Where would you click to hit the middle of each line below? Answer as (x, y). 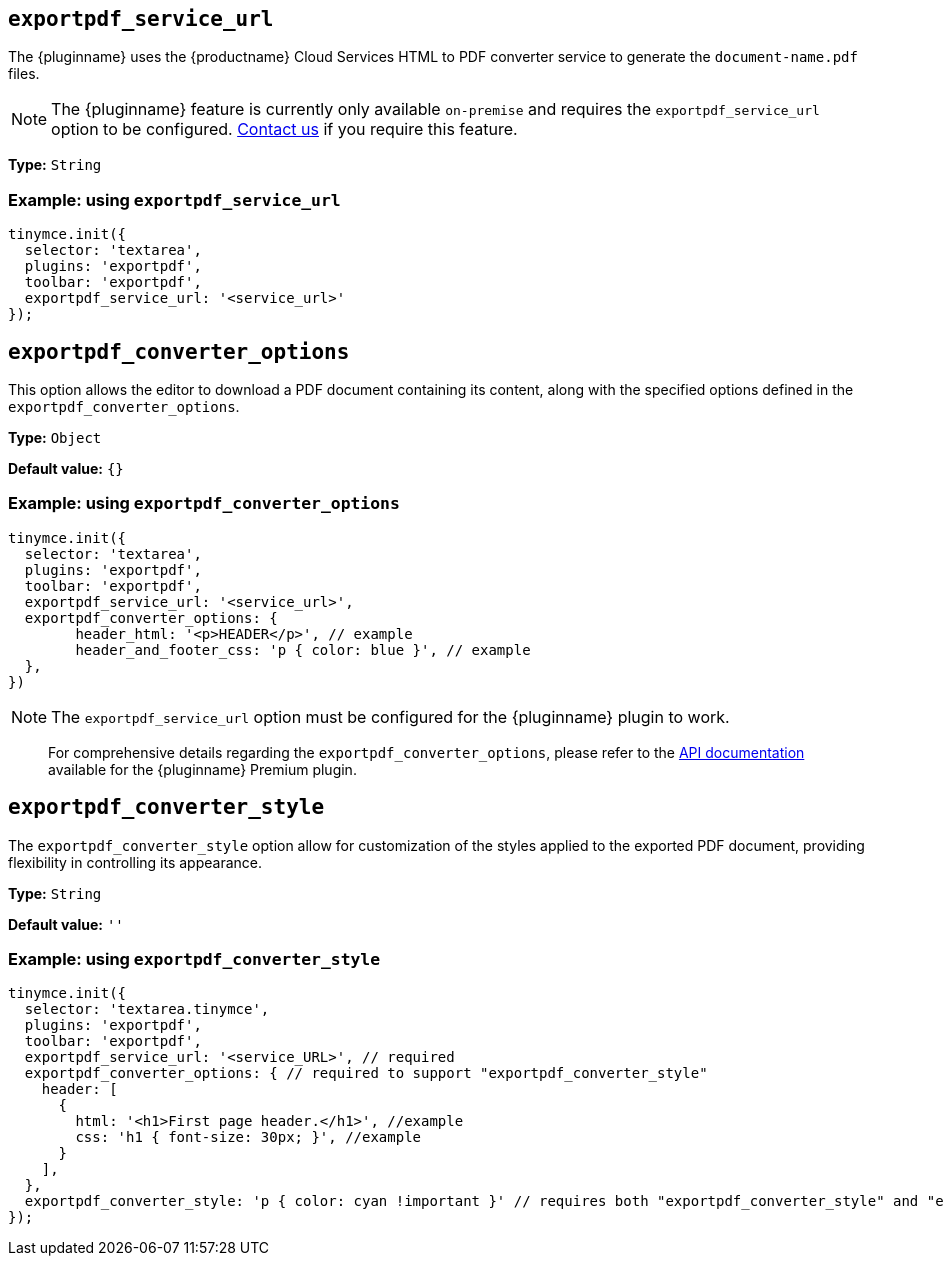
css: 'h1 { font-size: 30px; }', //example (248, 1137)
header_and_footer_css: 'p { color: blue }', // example (303, 649)
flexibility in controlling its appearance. (135, 862)
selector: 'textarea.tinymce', (147, 1009)
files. (24, 74)
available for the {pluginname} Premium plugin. (202, 769)
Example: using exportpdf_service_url (174, 199)
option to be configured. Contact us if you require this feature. (284, 129)
